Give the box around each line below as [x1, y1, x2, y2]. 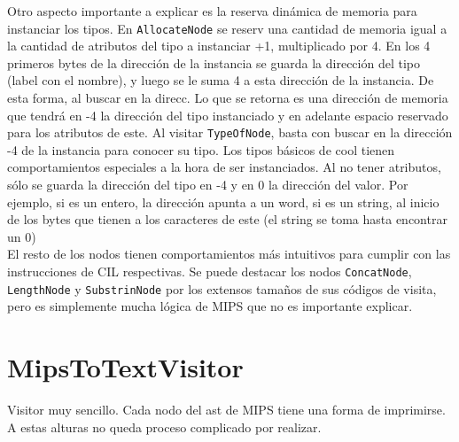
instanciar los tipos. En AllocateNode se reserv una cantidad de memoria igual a [7, 19, 447, 37]
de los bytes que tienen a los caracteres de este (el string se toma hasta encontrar [7, 210, 447, 229]
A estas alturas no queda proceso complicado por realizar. [7, 417, 322, 436]
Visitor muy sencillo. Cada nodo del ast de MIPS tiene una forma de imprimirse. [7, 400, 446, 419]
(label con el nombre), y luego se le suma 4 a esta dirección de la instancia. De [7, 71, 434, 89]
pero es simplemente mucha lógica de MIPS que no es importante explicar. [7, 297, 413, 315]
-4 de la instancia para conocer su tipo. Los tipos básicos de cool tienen [7, 140, 395, 159]
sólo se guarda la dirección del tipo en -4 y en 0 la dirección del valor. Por [7, 175, 408, 194]
